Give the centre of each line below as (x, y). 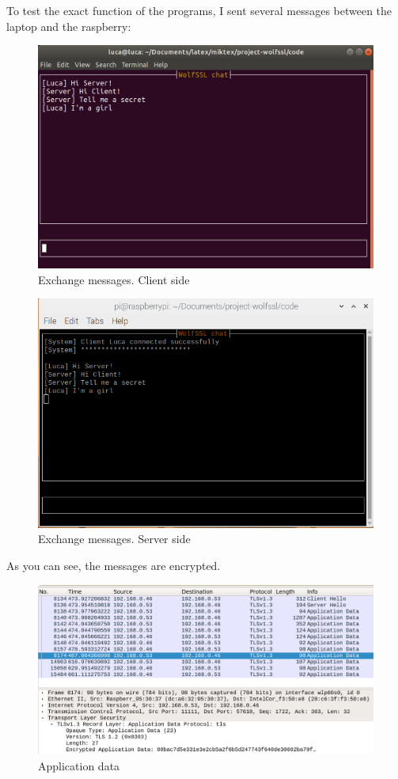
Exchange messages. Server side (114, 539)
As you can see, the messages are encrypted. (114, 566)
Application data (79, 765)
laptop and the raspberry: (69, 26)
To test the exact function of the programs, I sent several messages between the (199, 10)
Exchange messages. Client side (114, 279)
